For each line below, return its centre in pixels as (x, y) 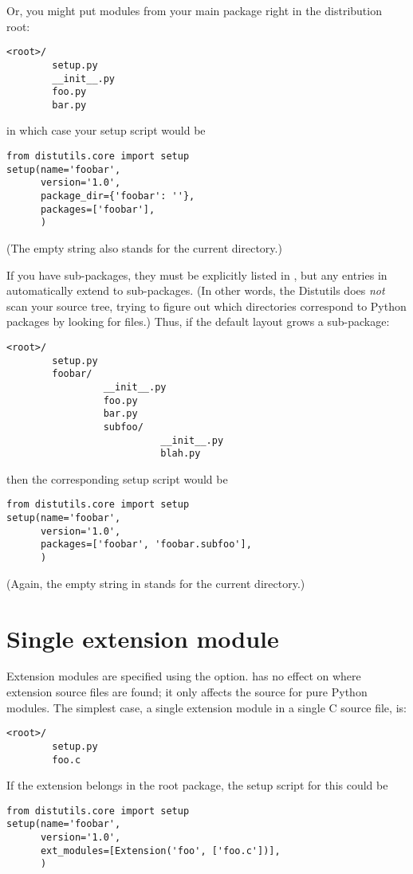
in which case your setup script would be (106, 130)
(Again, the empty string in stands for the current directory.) (156, 583)
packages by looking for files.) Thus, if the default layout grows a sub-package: (198, 321)
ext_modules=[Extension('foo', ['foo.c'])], (160, 850)
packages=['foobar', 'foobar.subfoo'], (146, 545)
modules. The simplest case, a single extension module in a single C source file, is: (206, 707)
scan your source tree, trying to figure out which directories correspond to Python (206, 306)
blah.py (181, 454)
